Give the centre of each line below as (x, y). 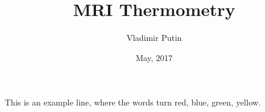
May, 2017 (154, 57)
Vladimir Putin (154, 38)
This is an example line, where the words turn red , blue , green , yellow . (133, 102)
